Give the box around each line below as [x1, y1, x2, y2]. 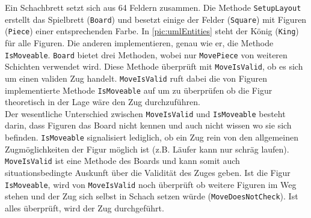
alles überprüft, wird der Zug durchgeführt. [5, 201, 164, 214]
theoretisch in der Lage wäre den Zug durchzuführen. [5, 95, 200, 108]
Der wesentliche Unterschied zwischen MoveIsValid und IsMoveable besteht [5, 107, 286, 120]
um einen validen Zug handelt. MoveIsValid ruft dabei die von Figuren [5, 71, 268, 84]
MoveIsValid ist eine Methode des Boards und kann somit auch [5, 154, 240, 167]
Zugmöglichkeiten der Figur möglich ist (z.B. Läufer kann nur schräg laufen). [5, 142, 289, 155]
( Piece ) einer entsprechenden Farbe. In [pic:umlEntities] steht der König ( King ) [5, 25, 299, 37]
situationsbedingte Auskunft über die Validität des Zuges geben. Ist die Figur [5, 166, 291, 178]
